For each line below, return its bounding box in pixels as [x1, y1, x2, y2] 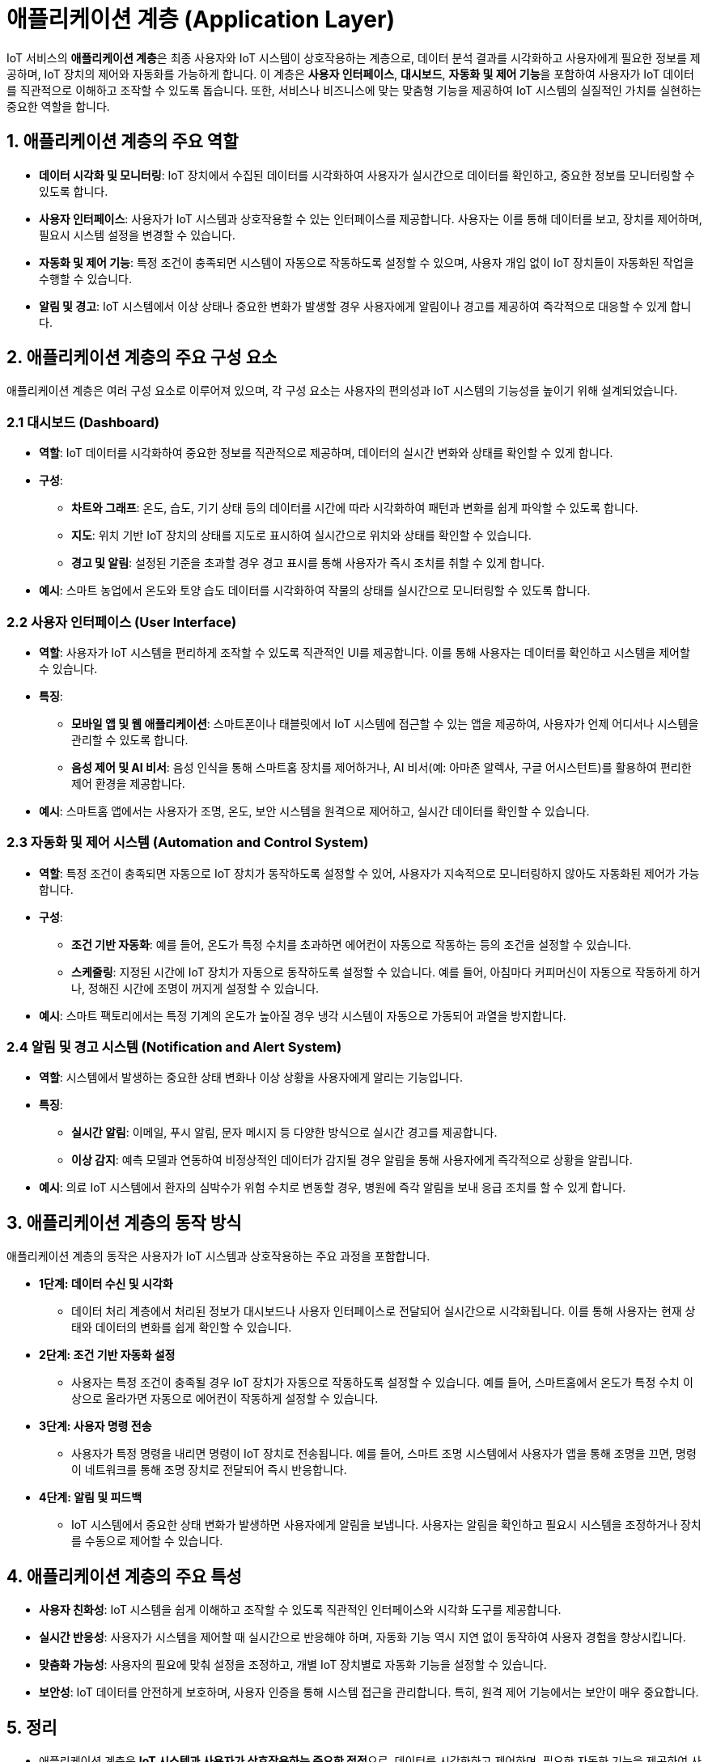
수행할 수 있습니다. [39, 271, 132, 286]
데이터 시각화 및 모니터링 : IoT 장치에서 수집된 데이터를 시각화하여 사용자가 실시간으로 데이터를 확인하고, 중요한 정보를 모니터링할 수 [39, 167, 695, 182]
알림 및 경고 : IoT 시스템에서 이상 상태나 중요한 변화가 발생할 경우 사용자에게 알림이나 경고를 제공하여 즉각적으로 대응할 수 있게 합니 [39, 299, 692, 313]
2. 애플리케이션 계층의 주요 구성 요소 [6, 347, 278, 368]
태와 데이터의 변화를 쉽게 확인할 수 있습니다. [71, 1320, 292, 1335]
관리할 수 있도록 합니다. [71, 732, 189, 747]
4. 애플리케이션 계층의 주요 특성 [6, 1565, 242, 1586]
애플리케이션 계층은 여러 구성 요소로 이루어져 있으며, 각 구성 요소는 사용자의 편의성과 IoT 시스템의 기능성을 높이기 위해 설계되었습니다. [6, 383, 678, 398]
